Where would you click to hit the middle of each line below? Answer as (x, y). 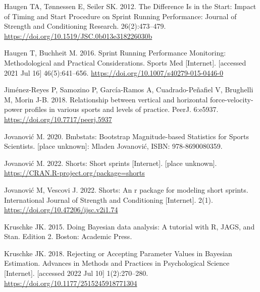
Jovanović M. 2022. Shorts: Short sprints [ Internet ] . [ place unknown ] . (111, 163)
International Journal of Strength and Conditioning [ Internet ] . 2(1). (109, 199)
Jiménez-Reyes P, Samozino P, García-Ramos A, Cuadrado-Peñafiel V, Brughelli (129, 90)
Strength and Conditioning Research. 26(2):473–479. (85, 26)
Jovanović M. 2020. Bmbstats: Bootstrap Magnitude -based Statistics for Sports (127, 136)
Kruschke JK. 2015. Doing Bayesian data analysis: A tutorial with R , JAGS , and (129, 226)
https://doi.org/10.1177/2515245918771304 (71, 283)
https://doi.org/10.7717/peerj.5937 (58, 119)
